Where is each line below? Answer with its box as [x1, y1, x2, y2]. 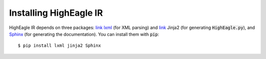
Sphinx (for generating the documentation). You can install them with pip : [9, 31, 160, 37]
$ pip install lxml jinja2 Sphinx [18, 43, 101, 49]
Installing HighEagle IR [9, 7, 103, 18]
